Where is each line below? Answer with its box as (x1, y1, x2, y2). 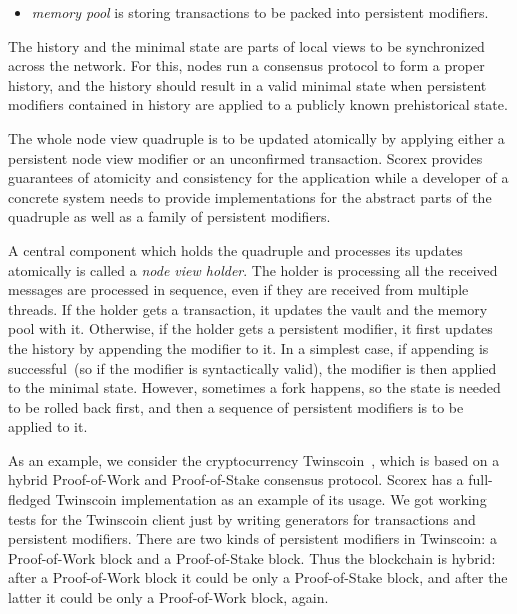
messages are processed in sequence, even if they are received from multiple (8, 279, 469, 300)
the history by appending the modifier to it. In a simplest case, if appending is (8, 337, 489, 358)
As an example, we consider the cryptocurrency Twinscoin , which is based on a (8, 449, 500, 470)
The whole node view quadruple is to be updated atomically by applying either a (8, 127, 505, 148)
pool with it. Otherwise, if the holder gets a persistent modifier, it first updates (8, 318, 493, 339)
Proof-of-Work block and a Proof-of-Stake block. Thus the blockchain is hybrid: (8, 547, 496, 568)
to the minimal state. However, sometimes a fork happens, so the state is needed (8, 377, 501, 398)
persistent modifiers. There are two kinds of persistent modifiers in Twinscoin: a (8, 528, 497, 549)
